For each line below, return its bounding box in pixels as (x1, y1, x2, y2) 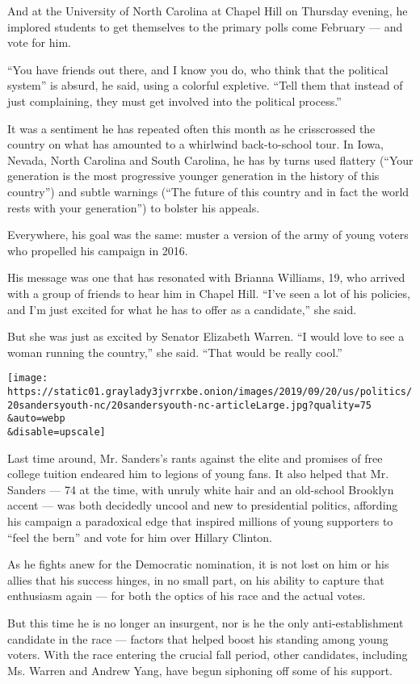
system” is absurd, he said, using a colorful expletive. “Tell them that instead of (7, 77, 403, 94)
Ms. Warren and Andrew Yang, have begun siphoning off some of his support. (7, 661, 393, 678)
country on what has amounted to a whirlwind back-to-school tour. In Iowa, (7, 136, 384, 153)
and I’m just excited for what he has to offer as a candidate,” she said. (7, 300, 357, 317)
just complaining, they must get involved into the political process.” (7, 92, 342, 109)
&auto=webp (7, 413, 65, 425)
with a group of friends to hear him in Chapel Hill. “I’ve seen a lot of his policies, (7, 284, 410, 301)
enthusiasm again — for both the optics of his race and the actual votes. (7, 587, 366, 604)
